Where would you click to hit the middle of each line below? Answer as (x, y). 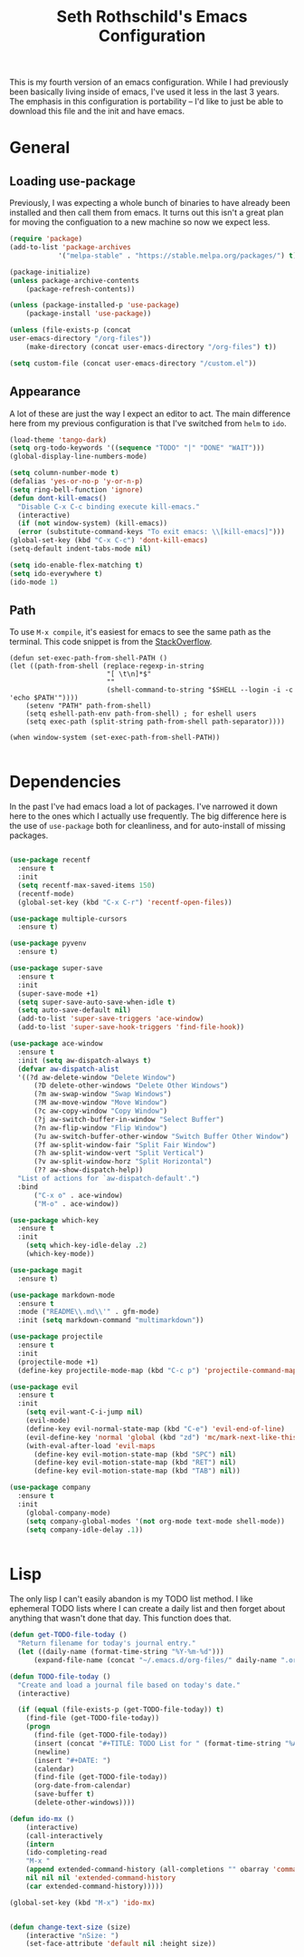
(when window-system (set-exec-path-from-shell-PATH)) (115, 738)
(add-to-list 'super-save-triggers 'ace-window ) (111, 1019)
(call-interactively (64, 1835)
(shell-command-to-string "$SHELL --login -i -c (200, 690)
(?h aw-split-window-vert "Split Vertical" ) (119, 1154)
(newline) (52, 1752)
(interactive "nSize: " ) (72, 1935)
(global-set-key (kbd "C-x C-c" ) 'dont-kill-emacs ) (109, 540)
